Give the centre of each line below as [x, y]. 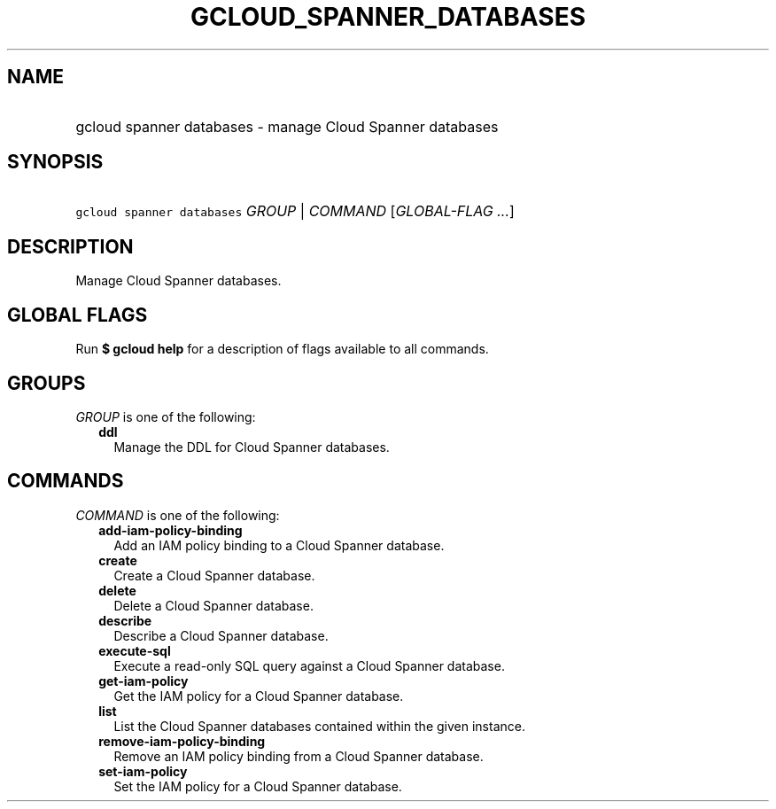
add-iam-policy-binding [171, 530]
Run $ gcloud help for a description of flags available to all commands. [282, 349]
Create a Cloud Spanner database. [214, 575]
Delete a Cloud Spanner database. [213, 605]
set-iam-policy [143, 771]
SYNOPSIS [55, 162]
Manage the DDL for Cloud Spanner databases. [252, 447]
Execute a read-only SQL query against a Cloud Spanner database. [309, 665]
